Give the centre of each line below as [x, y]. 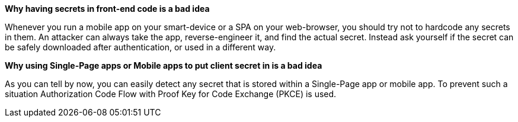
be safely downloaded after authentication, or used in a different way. [140, 47]
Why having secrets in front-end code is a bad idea [107, 9]
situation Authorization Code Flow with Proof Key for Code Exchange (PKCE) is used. [171, 94]
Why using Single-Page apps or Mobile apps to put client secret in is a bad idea [164, 65]
